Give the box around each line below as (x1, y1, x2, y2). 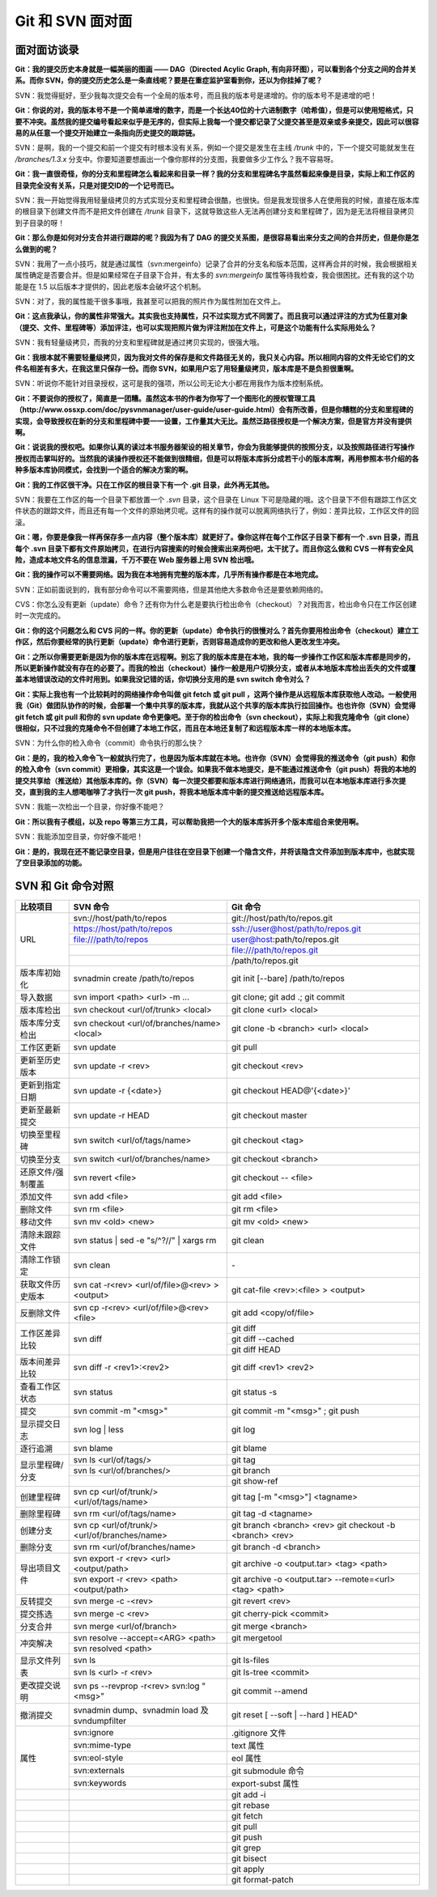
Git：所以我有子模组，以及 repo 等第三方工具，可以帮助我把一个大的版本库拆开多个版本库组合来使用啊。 (15, 817, 363, 826)
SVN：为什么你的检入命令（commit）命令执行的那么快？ (15, 738, 204, 748)
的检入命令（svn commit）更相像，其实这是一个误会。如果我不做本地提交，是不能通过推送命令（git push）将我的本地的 (15, 765, 417, 775)
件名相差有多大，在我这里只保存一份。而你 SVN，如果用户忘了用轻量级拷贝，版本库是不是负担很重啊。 (15, 364, 359, 374)
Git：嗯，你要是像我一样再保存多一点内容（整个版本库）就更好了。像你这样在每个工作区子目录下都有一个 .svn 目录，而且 (15, 533, 419, 542)
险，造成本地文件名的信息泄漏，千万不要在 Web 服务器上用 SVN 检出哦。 (15, 554, 259, 564)
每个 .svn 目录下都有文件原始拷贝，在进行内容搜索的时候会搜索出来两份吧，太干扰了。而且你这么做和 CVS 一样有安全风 (15, 543, 414, 554)
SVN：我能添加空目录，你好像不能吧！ (15, 832, 144, 842)
